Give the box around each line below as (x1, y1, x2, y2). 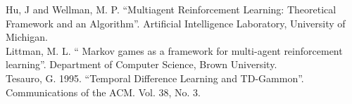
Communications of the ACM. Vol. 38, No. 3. (6, 84, 201, 99)
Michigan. (6, 30, 48, 44)
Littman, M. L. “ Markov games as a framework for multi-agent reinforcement (6, 43, 343, 58)
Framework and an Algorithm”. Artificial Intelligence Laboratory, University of (6, 15, 346, 30)
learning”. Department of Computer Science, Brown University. (6, 57, 277, 72)
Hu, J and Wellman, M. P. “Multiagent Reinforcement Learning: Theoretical (6, 2, 337, 16)
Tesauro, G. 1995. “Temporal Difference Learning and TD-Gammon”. (6, 70, 304, 85)
